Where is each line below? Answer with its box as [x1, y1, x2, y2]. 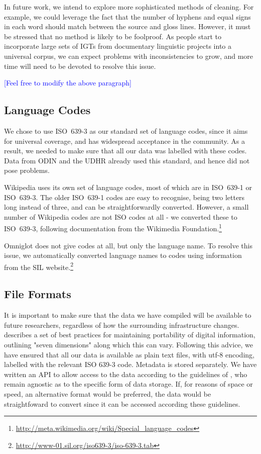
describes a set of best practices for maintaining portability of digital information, [4, 329, 255, 340]
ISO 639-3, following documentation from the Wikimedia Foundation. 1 [4, 222, 222, 233]
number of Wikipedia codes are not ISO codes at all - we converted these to [4, 211, 237, 222]
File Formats [4, 286, 71, 302]
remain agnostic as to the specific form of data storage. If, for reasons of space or [4, 379, 253, 389]
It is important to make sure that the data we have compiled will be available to [4, 310, 251, 320]
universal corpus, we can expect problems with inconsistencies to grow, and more [4, 50, 253, 61]
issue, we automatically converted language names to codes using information [4, 250, 242, 260]
